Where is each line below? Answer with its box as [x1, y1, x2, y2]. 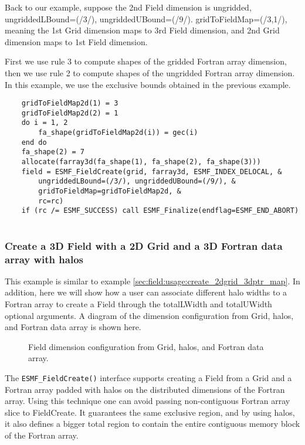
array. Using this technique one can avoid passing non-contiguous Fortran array [5, 395, 290, 407]
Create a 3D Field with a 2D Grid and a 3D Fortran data [5, 238, 283, 253]
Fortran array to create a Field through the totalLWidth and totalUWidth [5, 298, 272, 310]
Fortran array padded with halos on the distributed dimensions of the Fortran [5, 383, 285, 395]
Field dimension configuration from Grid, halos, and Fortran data [28, 340, 264, 352]
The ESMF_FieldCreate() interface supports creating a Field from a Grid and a [5, 371, 292, 383]
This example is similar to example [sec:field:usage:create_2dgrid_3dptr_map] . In [5, 274, 300, 287]
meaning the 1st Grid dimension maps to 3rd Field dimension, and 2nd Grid [5, 24, 280, 36]
